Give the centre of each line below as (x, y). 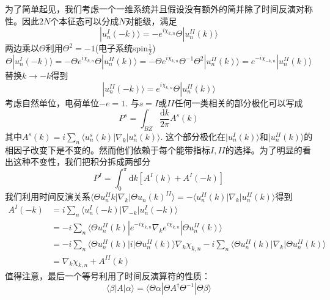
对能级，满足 (151, 20)
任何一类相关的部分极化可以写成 (239, 102)
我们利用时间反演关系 (48, 196)
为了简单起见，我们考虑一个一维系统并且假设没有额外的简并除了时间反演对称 (159, 9)
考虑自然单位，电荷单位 (52, 102)
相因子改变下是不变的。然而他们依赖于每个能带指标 (108, 149)
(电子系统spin (122, 48)
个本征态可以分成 (85, 20)
